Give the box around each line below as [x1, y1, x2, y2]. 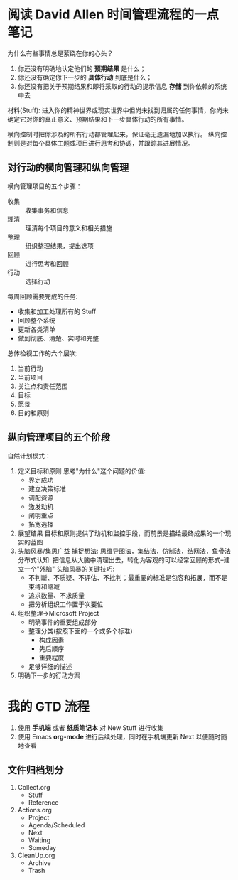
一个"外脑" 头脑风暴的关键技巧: [23, 564, 115, 573]
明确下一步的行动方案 [17, 671, 80, 680]
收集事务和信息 [25, 205, 69, 214]
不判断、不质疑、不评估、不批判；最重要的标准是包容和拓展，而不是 [28, 573, 228, 581]
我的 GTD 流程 [7, 698, 90, 714]
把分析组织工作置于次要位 [28, 600, 104, 608]
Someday [28, 844, 57, 852]
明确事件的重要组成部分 [28, 618, 97, 626]
